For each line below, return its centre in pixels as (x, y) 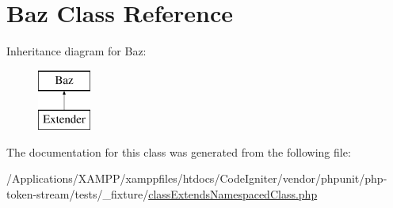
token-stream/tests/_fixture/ (78, 194)
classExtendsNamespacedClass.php (233, 194)
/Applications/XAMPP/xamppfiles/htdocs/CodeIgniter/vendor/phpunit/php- (197, 178)
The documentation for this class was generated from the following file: (179, 151)
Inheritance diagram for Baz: (76, 51)
